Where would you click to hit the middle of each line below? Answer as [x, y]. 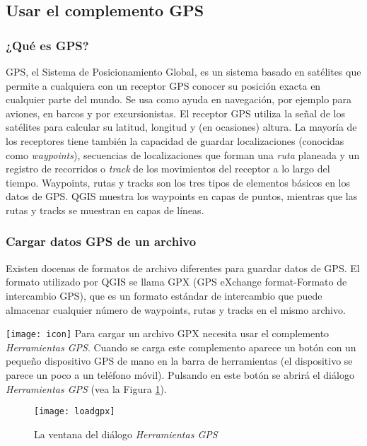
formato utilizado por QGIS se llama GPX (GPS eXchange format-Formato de [176, 282]
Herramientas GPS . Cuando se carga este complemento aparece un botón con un [181, 347]
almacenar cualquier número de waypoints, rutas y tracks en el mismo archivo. [176, 309]
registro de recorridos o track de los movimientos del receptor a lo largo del [168, 169]
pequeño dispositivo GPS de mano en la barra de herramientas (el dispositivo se [179, 361]
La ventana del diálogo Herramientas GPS [126, 434]
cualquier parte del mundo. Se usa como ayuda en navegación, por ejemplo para [179, 99]
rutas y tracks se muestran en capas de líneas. [105, 210]
